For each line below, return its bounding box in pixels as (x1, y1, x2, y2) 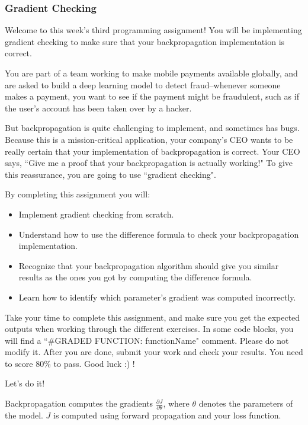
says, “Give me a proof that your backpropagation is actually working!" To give (5, 156, 293, 169)
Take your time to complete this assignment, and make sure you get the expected (5, 311, 300, 323)
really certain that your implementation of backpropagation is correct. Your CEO (5, 145, 300, 157)
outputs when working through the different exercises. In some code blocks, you (5, 322, 294, 335)
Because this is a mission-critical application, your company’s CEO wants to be (5, 133, 293, 145)
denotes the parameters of (198, 397, 293, 410)
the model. (5, 409, 43, 421)
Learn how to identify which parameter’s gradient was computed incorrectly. (18, 290, 296, 303)
